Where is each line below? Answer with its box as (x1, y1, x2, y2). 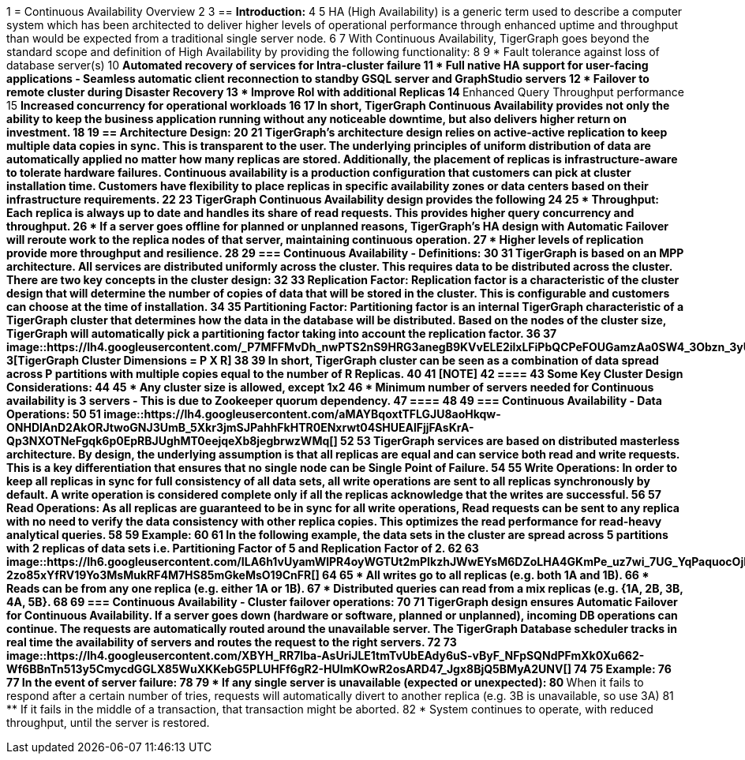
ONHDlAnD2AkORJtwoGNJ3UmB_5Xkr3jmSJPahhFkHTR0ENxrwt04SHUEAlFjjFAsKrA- (6, 421, 474, 434)
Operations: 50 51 (6, 407, 101, 421)
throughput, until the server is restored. (6, 716, 210, 729)
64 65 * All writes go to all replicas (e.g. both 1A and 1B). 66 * (322, 568, 650, 582)
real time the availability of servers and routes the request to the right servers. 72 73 (6, 635, 457, 649)
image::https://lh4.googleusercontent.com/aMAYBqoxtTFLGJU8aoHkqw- (103, 407, 501, 421)
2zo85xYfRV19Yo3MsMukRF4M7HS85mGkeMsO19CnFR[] (6, 568, 320, 582)
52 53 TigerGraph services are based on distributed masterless (340, 434, 680, 447)
